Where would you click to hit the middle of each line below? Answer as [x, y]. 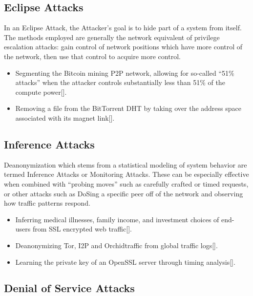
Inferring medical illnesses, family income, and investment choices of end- [125, 219]
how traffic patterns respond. [47, 203]
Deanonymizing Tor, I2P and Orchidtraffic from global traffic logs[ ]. [116, 245]
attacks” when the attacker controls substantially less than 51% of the [120, 82]
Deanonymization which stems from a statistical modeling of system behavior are [126, 164]
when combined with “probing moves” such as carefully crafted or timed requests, [126, 183]
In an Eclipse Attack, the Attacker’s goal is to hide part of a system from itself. [123, 28]
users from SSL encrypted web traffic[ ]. [74, 229]
